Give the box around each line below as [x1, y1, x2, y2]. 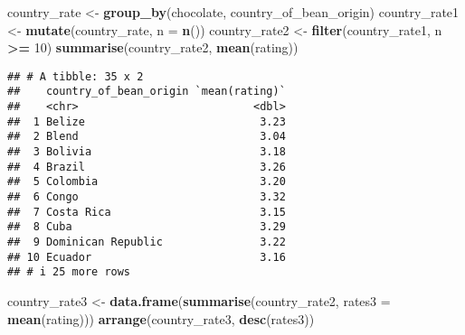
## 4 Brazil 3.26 [7, 160, 286, 173]
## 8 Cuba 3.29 [7, 220, 286, 234]
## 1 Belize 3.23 [7, 115, 286, 128]
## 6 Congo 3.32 [7, 191, 286, 204]
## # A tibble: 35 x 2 [7, 70, 144, 83]
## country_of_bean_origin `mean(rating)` [7, 85, 286, 98]
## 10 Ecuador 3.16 [7, 250, 286, 264]
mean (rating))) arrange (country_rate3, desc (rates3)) [7, 309, 315, 328]
